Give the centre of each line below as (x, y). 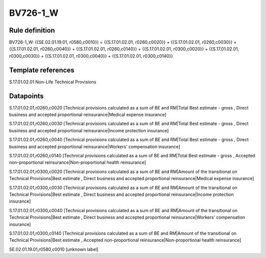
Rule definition (32, 30)
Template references (42, 70)
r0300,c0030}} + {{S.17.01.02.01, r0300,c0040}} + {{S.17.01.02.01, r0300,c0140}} (91, 56)
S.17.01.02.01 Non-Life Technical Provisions (53, 82)
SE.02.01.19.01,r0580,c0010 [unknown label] (54, 249)
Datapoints (26, 96)
